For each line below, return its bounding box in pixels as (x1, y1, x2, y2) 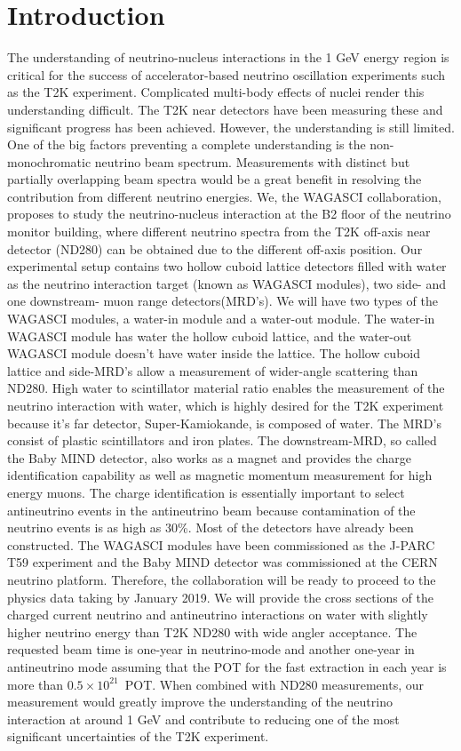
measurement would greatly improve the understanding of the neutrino (7, 692, 393, 711)
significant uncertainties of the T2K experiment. (7, 727, 269, 746)
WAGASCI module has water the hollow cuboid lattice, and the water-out (7, 326, 412, 345)
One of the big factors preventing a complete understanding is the (7, 135, 366, 154)
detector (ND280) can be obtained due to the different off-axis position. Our (7, 239, 423, 258)
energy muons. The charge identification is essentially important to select (7, 483, 405, 501)
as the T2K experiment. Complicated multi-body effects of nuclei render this (7, 83, 425, 101)
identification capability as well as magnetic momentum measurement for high (7, 466, 433, 484)
